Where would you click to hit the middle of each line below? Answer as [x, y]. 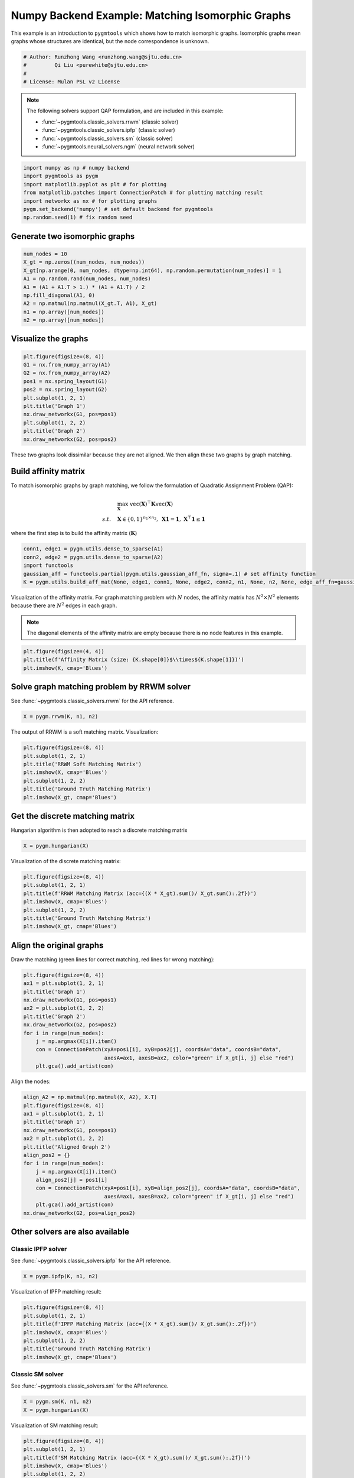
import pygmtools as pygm [61, 176]
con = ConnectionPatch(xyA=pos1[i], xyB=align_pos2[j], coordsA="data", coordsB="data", [168, 1188]
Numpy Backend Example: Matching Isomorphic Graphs [151, 15]
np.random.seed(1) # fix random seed [78, 218]
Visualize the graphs [50, 339]
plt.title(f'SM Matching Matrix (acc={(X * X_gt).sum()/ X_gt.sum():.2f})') [137, 1458]
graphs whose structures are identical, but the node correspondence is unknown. [110, 41]
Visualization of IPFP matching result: [56, 1292]
